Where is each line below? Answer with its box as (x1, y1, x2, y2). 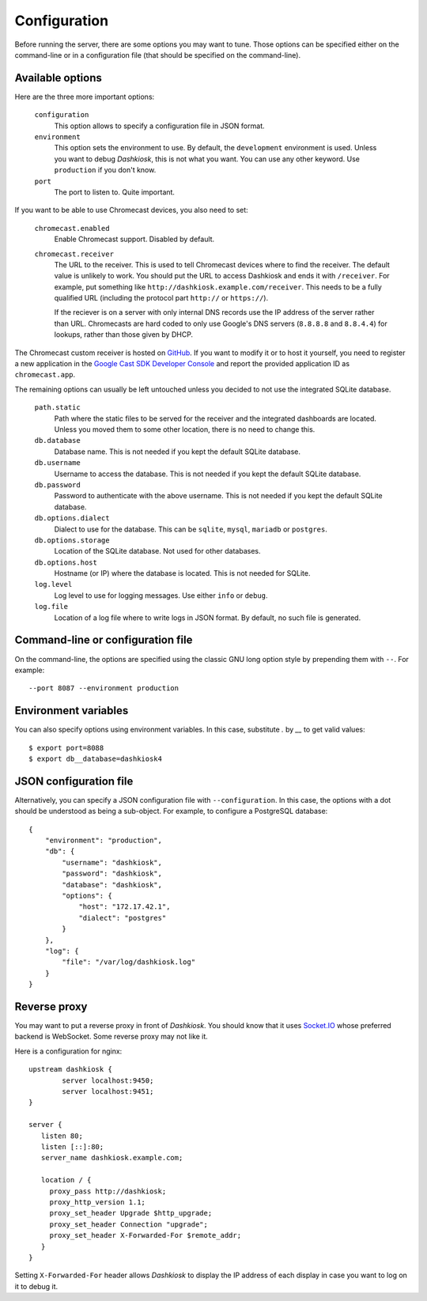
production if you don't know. (54, 165, 157, 175)
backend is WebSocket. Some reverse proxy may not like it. (14, 1032, 209, 1042)
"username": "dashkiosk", (62, 858, 162, 867)
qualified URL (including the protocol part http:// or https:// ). (54, 293, 269, 303)
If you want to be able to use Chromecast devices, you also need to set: (14, 206, 248, 215)
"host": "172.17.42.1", (78, 902, 171, 911)
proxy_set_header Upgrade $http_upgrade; (49, 1208, 213, 1218)
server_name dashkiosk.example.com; (40, 1153, 183, 1163)
